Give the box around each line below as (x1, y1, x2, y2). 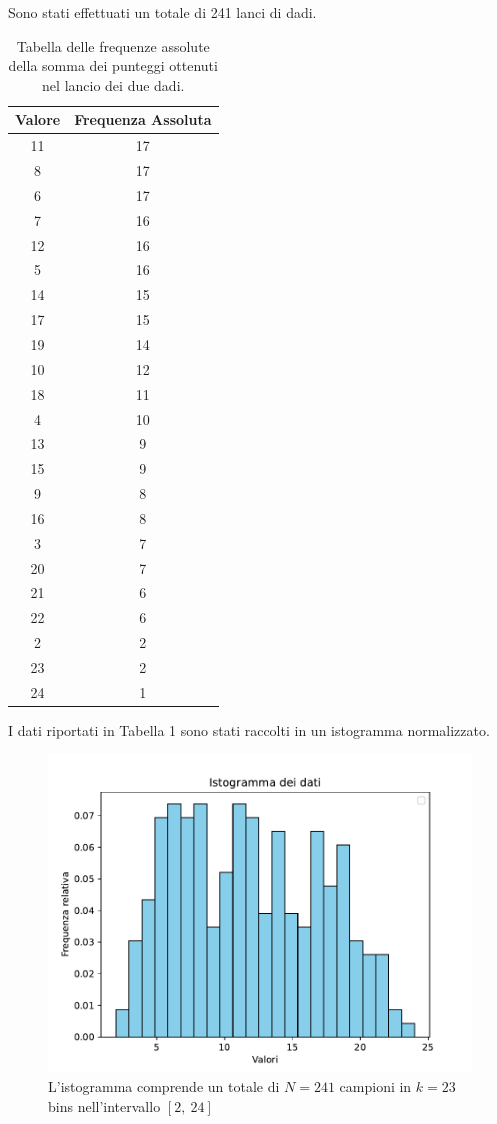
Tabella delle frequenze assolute (16, 35, 210, 56)
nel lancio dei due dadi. (42, 74, 185, 95)
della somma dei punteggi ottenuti (8, 55, 218, 76)
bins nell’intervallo (48, 1095, 161, 1116)
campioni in (339, 1076, 412, 1097)
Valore (15, 109, 61, 130)
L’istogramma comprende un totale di (48, 1076, 280, 1097)
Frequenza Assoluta (74, 109, 212, 130)
